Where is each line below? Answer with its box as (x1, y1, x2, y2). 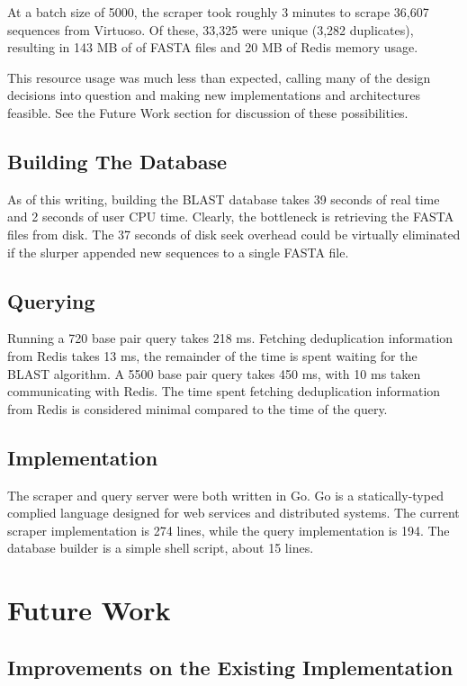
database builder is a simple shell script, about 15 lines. (7, 538, 314, 557)
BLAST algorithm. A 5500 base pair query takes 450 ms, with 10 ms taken (7, 364, 421, 383)
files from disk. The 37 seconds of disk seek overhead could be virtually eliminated (7, 224, 461, 243)
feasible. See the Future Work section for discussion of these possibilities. (7, 103, 409, 122)
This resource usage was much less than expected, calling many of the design (7, 68, 431, 86)
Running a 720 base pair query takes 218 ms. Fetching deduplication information (7, 329, 454, 348)
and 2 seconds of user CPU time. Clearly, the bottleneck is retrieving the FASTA (7, 207, 454, 226)
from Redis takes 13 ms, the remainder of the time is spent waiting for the (7, 346, 418, 365)
